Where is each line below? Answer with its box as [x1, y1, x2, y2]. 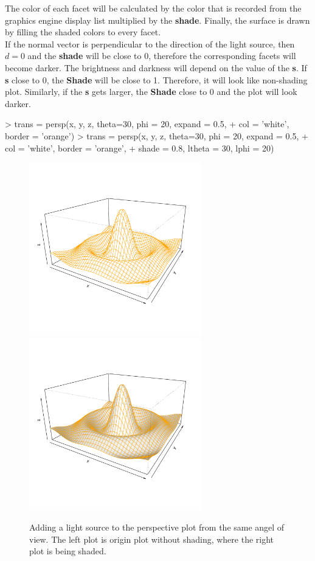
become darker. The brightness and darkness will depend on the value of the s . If [5, 61, 307, 74]
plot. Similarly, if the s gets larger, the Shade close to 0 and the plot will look [5, 85, 297, 98]
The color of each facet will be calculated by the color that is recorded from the [5, 2, 302, 14]
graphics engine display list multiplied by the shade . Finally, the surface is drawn [5, 13, 310, 26]
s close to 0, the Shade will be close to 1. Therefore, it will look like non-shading [5, 73, 308, 86]
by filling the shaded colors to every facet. [5, 26, 161, 38]
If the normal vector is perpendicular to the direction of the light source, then [5, 37, 295, 50]
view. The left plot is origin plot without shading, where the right [29, 532, 274, 545]
